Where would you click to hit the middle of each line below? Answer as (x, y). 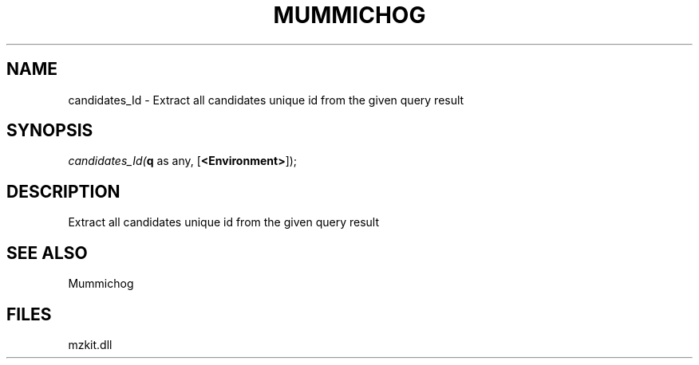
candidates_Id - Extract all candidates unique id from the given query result (266, 100)
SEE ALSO (47, 253)
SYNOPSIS (50, 131)
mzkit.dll (90, 344)
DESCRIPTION (63, 191)
